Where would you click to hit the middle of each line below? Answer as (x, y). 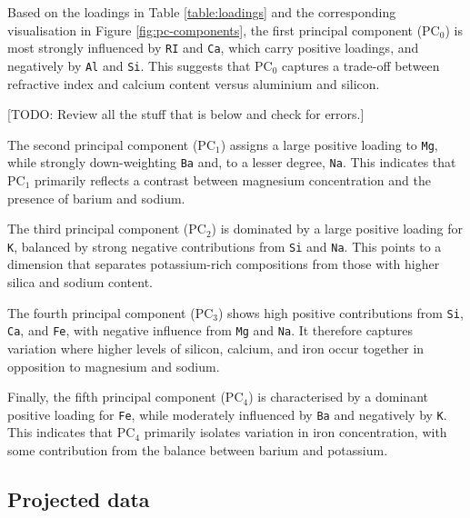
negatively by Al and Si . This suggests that (129, 65)
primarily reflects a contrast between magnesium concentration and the (233, 180)
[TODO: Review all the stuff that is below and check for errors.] (186, 114)
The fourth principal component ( (101, 312)
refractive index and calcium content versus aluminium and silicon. (194, 83)
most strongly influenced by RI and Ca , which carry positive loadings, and (213, 48)
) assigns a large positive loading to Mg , (329, 144)
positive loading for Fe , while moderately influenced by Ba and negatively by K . (227, 414)
